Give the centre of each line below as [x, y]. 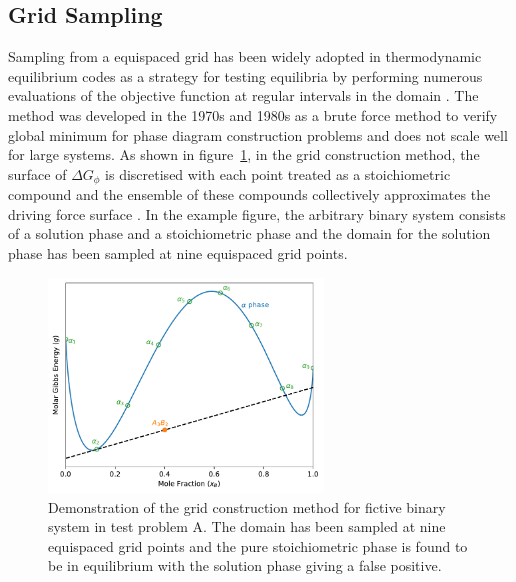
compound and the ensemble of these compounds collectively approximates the [249, 194]
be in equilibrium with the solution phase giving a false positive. [245, 565]
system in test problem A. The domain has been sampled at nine [247, 526]
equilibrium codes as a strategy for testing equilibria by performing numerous [245, 75]
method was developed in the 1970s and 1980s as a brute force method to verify [253, 114]
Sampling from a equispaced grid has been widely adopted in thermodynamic [245, 56]
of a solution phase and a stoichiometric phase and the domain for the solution [249, 233]
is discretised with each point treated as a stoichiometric [278, 173]
